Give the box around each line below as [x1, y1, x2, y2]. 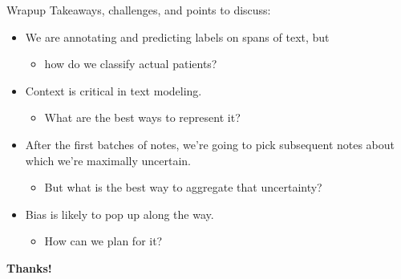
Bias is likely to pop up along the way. [25, 205, 214, 222]
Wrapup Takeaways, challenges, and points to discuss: [6, 2, 271, 18]
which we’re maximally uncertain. [25, 152, 191, 168]
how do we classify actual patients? [44, 55, 217, 72]
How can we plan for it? [44, 232, 163, 249]
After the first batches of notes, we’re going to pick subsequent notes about [25, 135, 395, 152]
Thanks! [6, 259, 52, 276]
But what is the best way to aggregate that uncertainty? [44, 179, 322, 196]
